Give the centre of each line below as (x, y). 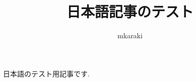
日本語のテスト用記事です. (46, 73)
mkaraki (130, 35)
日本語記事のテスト (130, 11)
